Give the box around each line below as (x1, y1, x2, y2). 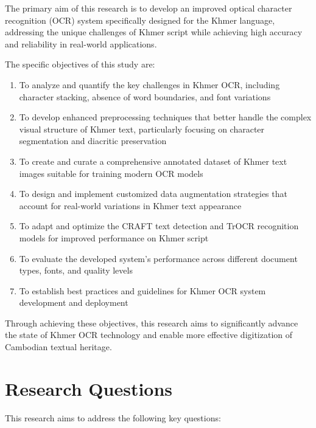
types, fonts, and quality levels (19, 264, 133, 277)
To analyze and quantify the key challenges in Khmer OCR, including (19, 78, 280, 91)
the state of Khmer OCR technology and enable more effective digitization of (5, 328, 293, 341)
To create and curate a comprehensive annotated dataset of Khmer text (19, 154, 287, 167)
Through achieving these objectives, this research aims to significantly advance (5, 316, 298, 329)
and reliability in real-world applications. (5, 37, 157, 50)
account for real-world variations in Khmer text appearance (19, 199, 242, 212)
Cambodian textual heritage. (5, 340, 112, 353)
